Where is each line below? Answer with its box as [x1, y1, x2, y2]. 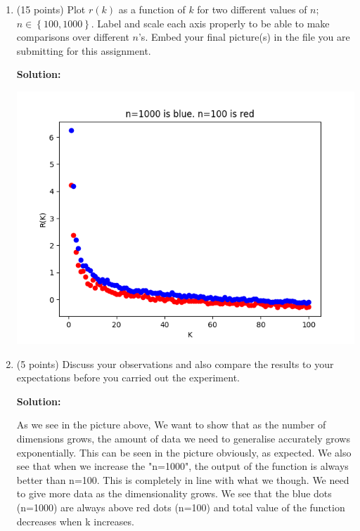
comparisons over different [16, 29, 129, 44]
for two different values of [197, 2, 307, 16]
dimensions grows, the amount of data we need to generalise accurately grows [16, 431, 350, 446]
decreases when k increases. [16, 513, 134, 528]
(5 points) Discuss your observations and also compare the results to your [16, 356, 334, 371]
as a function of [118, 2, 186, 16]
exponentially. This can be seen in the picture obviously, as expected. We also [16, 445, 352, 459]
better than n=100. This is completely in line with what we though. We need [16, 472, 349, 487]
